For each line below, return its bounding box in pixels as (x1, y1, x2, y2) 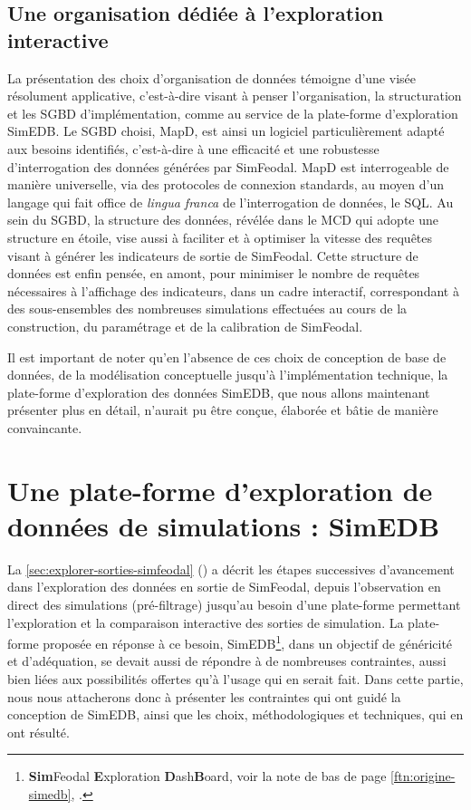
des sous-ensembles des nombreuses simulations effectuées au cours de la (7, 299, 408, 318)
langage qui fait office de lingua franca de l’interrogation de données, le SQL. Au (7, 192, 454, 211)
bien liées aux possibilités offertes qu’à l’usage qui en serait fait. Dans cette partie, (7, 670, 464, 688)
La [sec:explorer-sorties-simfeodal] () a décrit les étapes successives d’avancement (7, 559, 455, 578)
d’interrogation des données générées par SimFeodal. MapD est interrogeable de (7, 157, 449, 176)
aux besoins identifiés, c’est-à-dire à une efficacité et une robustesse (7, 139, 380, 158)
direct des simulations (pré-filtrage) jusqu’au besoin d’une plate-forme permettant (7, 594, 461, 613)
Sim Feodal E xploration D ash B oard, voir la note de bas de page (28, 767, 387, 786)
